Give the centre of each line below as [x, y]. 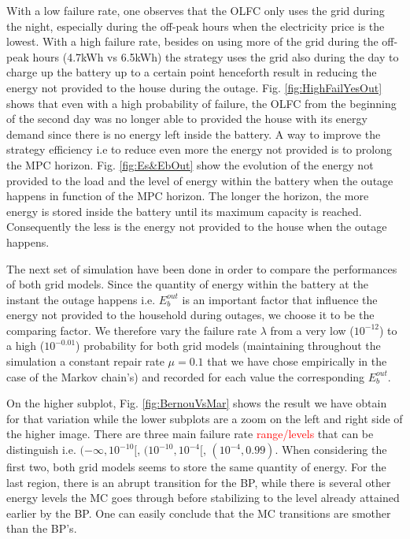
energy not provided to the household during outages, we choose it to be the [190, 315]
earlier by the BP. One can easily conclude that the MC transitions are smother [199, 513]
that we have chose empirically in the [297, 361]
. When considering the [331, 450]
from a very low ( [312, 330]
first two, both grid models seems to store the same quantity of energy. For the [196, 467]
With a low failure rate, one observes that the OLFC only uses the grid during [196, 10]
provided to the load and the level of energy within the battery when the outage [200, 180]
